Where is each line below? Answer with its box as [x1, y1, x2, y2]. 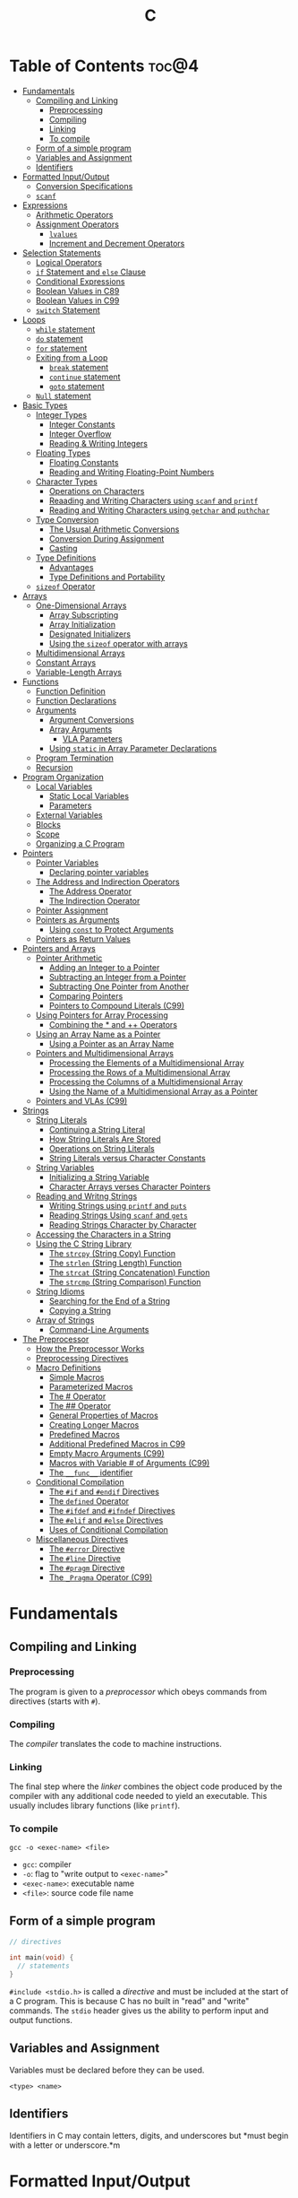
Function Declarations [35, 695, 117, 706]
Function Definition [35, 685, 106, 696]
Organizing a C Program [35, 838, 125, 848]
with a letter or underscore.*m [9, 2140, 121, 2150]
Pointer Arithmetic [35, 952, 103, 963]
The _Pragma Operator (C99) [48, 1571, 153, 1583]
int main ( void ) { [9, 1953, 74, 1962]
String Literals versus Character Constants [48, 1152, 206, 1163]
